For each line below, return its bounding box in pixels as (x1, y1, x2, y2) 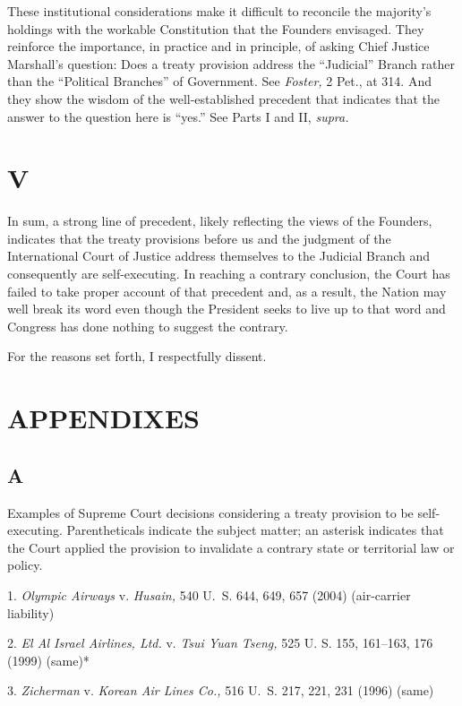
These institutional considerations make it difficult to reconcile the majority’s (7, 2, 432, 20)
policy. (7, 555, 43, 574)
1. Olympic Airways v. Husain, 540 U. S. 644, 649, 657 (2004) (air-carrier (7, 585, 411, 604)
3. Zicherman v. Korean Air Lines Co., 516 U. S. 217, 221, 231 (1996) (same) (7, 681, 434, 700)
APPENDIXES (7, 400, 201, 436)
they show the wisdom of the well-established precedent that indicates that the (7, 89, 440, 108)
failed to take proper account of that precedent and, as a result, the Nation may (7, 281, 447, 300)
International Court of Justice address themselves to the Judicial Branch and (7, 246, 431, 265)
